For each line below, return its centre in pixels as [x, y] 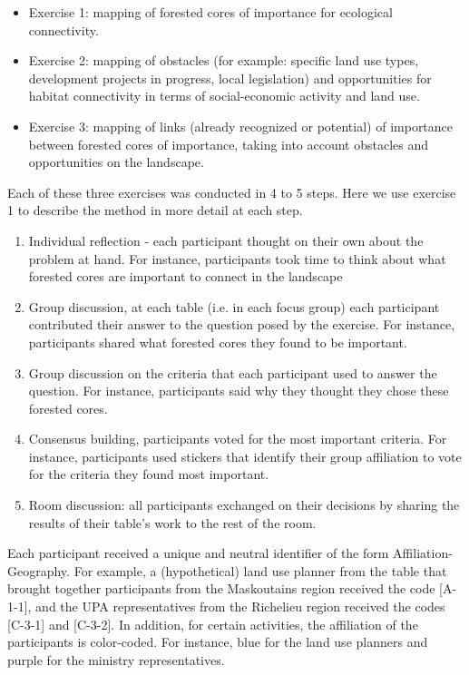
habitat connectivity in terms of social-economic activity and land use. [224, 96]
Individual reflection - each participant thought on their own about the [226, 240]
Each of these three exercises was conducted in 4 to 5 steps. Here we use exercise [232, 192]
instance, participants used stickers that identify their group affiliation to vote [245, 456]
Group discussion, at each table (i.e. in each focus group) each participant [234, 306]
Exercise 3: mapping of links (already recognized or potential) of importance [241, 126]
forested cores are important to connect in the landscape [186, 276]
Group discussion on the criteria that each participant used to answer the [233, 372]
